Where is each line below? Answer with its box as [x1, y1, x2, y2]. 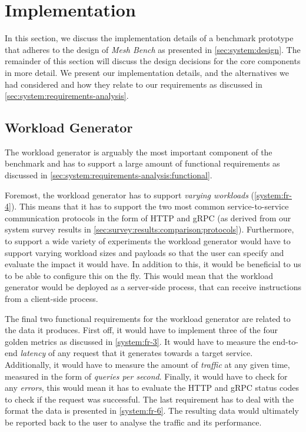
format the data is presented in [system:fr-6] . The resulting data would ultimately [5, 404, 299, 417]
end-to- [272, 335, 298, 347]
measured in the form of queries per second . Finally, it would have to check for [5, 370, 288, 382]
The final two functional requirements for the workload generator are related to [5, 312, 291, 324]
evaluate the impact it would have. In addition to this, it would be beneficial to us [5, 258, 301, 270]
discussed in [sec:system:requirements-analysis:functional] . [5, 169, 212, 181]
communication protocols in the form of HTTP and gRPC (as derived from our [5, 211, 291, 224]
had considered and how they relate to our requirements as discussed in [5, 78, 262, 90]
